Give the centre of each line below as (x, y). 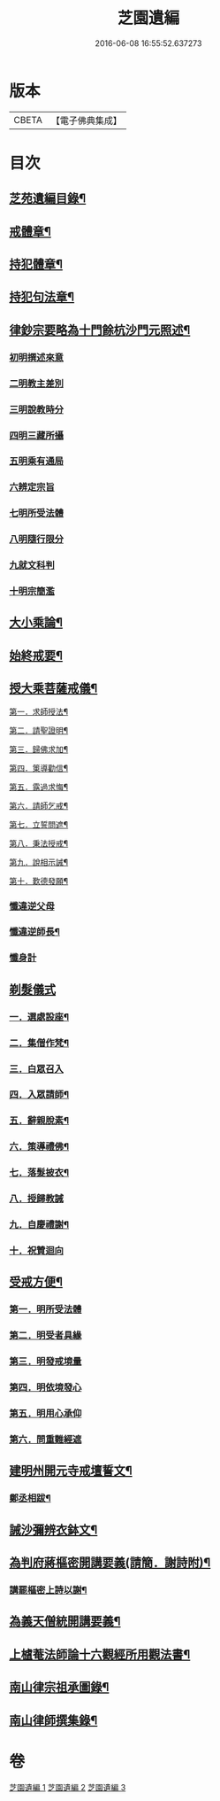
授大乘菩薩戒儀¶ (53, 689)
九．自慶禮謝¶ (39, 1225)
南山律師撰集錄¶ (53, 1720)
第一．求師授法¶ (39, 711)
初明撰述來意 (37, 357)
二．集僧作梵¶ (39, 1043)
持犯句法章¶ (42, 297)
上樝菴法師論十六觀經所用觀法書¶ (100, 1654)
